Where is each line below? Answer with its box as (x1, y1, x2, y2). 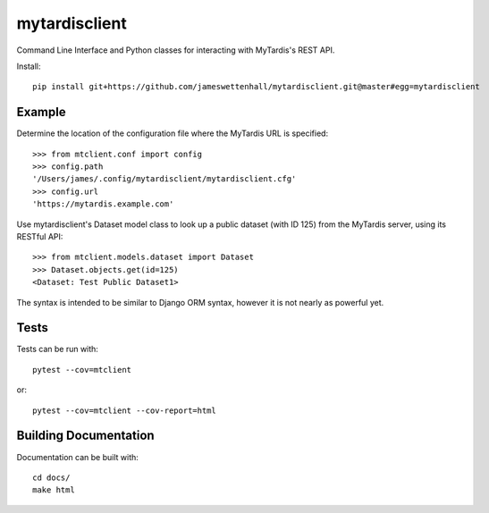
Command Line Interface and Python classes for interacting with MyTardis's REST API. (16, 45, 335, 55)
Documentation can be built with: (16, 451, 139, 462)
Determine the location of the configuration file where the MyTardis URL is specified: (16, 128, 329, 139)
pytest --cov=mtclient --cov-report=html (32, 405, 216, 416)
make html (32, 485, 75, 495)
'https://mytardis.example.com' (32, 199, 174, 209)
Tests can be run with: (16, 344, 98, 355)
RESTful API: (16, 231, 63, 241)
